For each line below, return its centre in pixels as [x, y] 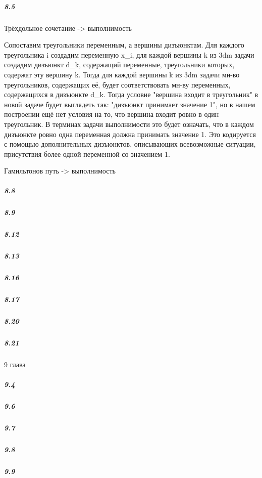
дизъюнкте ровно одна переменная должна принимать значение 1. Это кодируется [130, 134]
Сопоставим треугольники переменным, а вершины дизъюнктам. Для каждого [124, 45]
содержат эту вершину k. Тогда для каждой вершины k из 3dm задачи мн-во [122, 74]
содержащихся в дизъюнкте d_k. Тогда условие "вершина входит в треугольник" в [131, 94]
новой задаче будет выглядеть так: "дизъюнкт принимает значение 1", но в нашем [130, 104]
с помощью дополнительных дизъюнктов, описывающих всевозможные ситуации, [130, 144]
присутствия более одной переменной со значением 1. [87, 154]
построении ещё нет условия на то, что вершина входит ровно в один [112, 114]
